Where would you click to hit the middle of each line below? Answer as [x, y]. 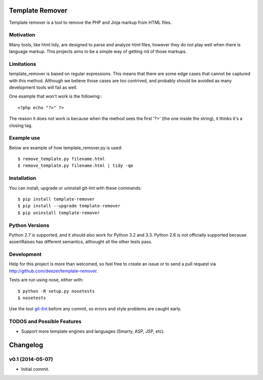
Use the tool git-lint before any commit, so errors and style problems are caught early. [95, 309]
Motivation [22, 35]
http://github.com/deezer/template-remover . [54, 271]
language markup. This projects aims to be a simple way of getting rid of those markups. [98, 52]
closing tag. [21, 125]
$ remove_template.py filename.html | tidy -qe [75, 166]
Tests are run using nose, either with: [46, 280]
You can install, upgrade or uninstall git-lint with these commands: [75, 188]
